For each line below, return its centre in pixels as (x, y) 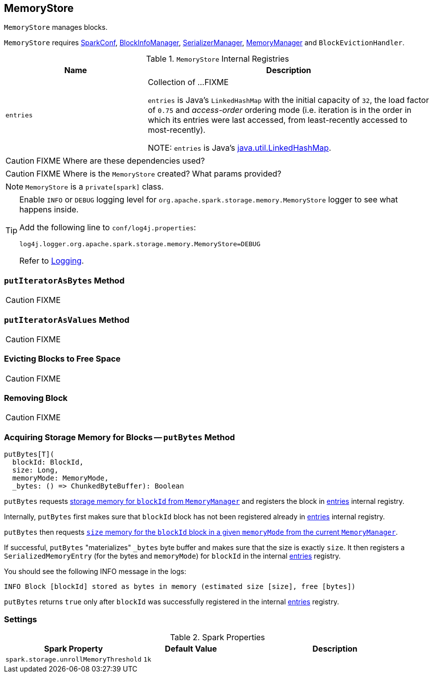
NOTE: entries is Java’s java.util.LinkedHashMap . (239, 148)
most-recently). (177, 130)
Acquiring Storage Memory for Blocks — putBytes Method (120, 437)
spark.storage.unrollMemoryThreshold (73, 659)
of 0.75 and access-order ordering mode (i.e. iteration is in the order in (280, 110)
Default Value (191, 648)
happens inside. (49, 210)
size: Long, (35, 470)
